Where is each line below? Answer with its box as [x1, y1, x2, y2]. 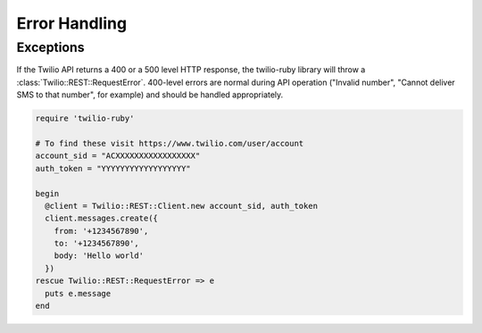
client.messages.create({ [45, 213, 158, 223]
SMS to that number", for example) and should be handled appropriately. [16, 89, 284, 100]
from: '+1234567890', [54, 226, 149, 236]
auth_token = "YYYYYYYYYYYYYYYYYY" [35, 163, 191, 173]
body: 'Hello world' [54, 251, 145, 261]
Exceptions [16, 39, 85, 55]
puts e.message [45, 288, 112, 298]
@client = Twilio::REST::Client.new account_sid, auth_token [45, 201, 319, 211]
